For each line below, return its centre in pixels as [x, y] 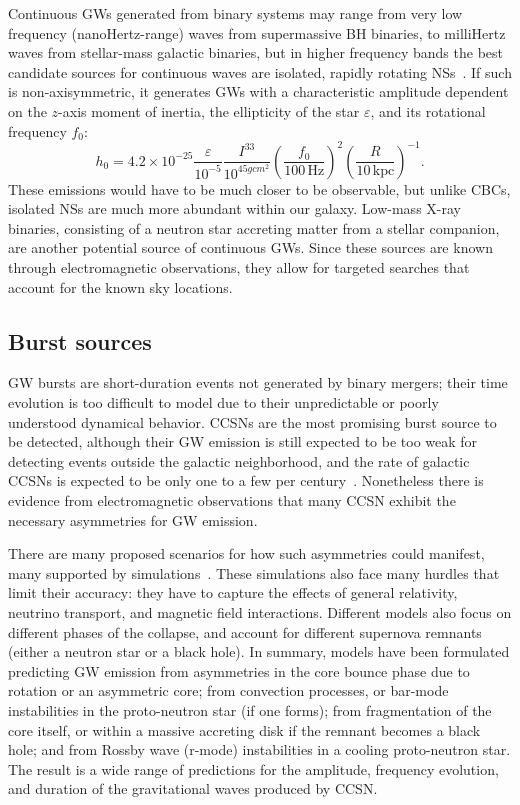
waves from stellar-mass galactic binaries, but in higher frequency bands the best [255, 52]
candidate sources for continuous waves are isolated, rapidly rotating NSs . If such [260, 71]
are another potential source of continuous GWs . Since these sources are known [250, 247]
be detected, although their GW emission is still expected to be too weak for [243, 441]
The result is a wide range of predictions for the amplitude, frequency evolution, [253, 768]
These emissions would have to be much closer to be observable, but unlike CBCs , [259, 188]
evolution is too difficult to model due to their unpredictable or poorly [223, 402]
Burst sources [80, 340]
